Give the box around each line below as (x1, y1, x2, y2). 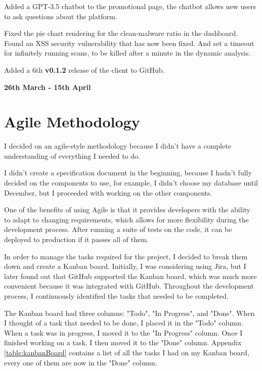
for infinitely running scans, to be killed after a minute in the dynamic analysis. (4, 48, 251, 58)
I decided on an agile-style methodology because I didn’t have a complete (4, 141, 231, 151)
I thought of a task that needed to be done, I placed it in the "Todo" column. (4, 317, 243, 328)
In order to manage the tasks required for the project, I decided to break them (4, 251, 248, 261)
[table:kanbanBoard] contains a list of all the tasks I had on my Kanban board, (4, 347, 249, 357)
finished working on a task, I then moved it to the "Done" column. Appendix (4, 337, 242, 348)
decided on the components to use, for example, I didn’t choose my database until (4, 177, 258, 188)
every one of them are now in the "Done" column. (4, 357, 157, 367)
